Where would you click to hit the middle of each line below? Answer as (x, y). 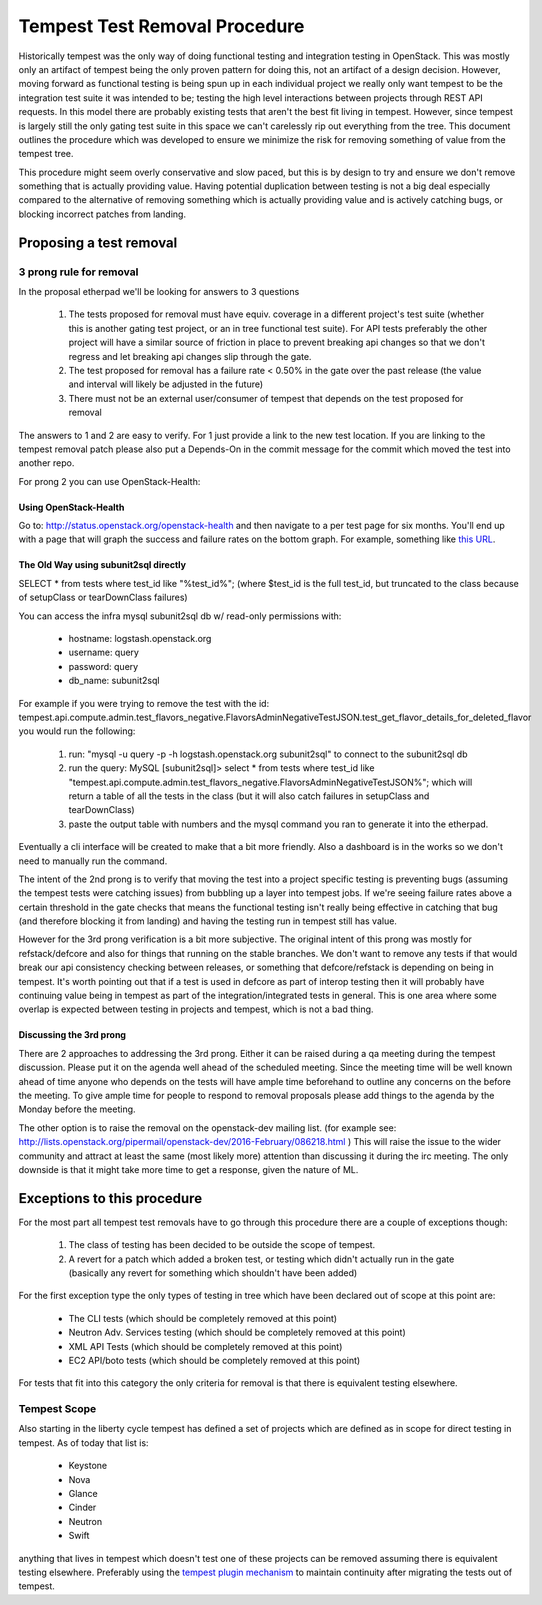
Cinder (82, 1507)
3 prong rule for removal (78, 272)
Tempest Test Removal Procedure (161, 26)
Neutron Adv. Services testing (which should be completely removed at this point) (237, 1332)
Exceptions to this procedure (110, 1198)
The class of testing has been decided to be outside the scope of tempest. (222, 1245)
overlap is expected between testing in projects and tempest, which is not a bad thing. (196, 1009)
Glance (83, 1494)
